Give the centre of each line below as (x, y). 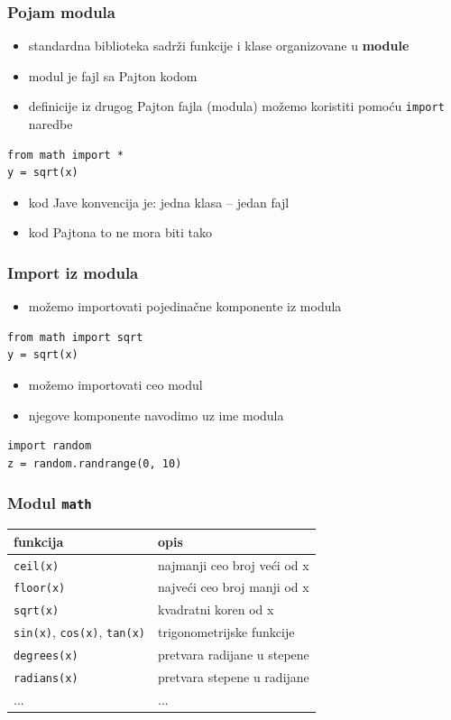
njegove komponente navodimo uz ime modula (156, 415)
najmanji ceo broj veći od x (233, 564)
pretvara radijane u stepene (233, 655)
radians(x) (46, 679)
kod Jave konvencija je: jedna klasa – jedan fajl (159, 202)
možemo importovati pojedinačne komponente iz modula (185, 306)
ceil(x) (37, 566)
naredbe (51, 124)
